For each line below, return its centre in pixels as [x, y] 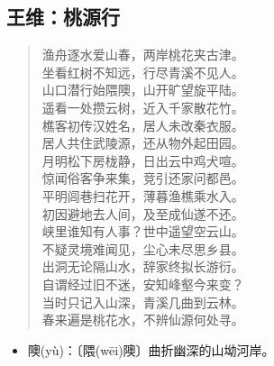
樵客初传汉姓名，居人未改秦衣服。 [143, 125]
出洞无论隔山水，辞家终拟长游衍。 [143, 266]
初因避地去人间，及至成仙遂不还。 [143, 213]
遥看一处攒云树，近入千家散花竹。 [143, 107]
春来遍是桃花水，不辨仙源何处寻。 [143, 320]
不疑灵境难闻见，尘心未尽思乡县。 [143, 248]
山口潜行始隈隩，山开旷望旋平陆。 [143, 90]
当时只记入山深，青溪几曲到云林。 [143, 302]
